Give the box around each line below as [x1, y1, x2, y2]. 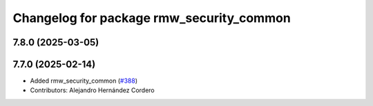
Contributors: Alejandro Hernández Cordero [30, 86, 155, 94]
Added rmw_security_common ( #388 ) [30, 76, 138, 85]
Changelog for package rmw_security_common [12, 10, 291, 25]
